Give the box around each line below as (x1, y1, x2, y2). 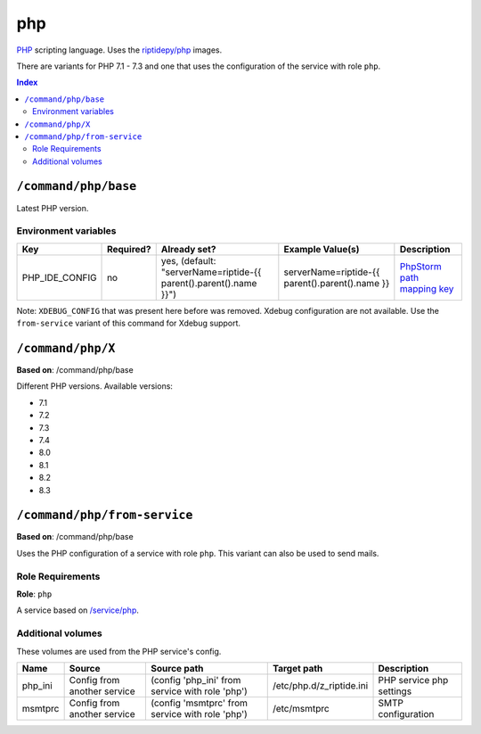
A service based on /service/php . (16, 605, 140, 615)
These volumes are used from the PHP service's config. (16, 646, 222, 656)
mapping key (399, 282, 454, 294)
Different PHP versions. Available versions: (16, 381, 174, 392)
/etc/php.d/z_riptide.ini (272, 679, 369, 691)
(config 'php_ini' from (151, 673, 241, 686)
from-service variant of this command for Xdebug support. (16, 318, 240, 329)
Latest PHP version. (16, 202, 89, 213)
